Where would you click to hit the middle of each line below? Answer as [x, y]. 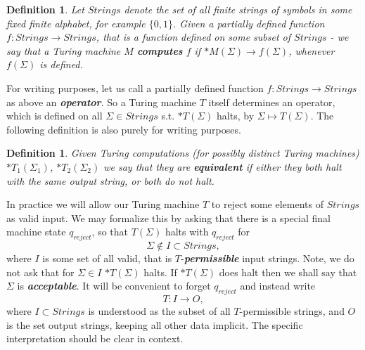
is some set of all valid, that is [107, 258]
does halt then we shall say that [288, 272]
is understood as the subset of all [159, 311]
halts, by [236, 116]
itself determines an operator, [272, 102]
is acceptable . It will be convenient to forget [114, 286]
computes [160, 50]
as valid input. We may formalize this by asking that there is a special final [168, 218]
